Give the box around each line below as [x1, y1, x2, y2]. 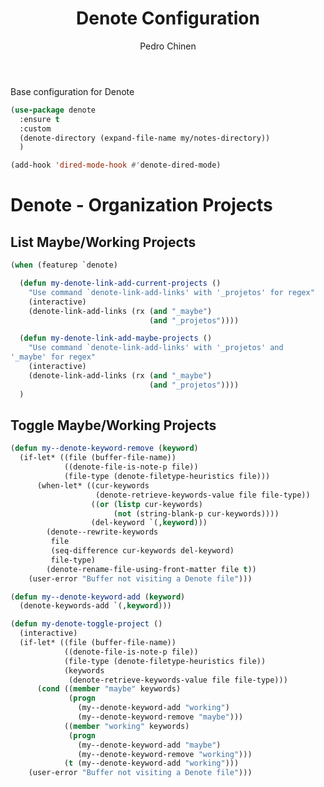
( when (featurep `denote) [10, 260, 118, 271]
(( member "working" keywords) [63, 721, 190, 731]
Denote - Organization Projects [10, 194, 273, 217]
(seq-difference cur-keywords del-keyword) [50, 546, 235, 556]
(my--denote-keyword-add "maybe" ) [77, 740, 222, 750]
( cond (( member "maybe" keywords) [36, 684, 182, 694]
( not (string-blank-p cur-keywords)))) [113, 508, 280, 519]
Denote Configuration [76, 7, 260, 30]
